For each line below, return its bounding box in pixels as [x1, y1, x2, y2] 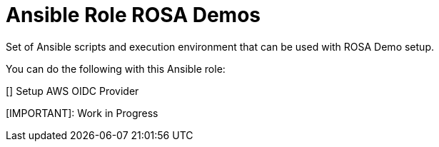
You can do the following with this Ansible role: [6, 62, 226, 75]
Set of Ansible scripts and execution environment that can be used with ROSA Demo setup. [6, 40, 434, 53]
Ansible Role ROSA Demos [6, 3, 261, 27]
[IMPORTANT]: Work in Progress [6, 106, 158, 119]
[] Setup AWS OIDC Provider [6, 84, 139, 97]
